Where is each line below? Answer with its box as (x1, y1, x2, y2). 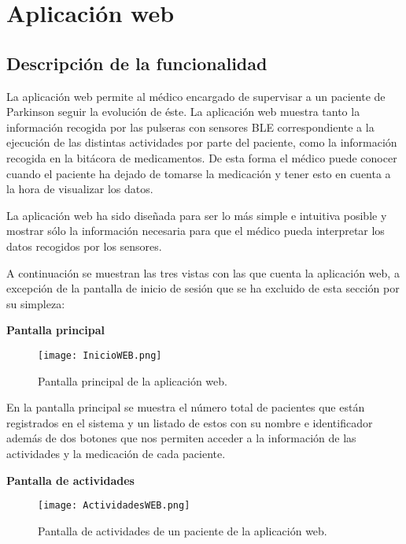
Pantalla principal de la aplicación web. (38, 372, 227, 389)
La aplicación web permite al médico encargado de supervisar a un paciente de (6, 88, 386, 104)
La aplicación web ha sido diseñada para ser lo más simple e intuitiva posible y (6, 207, 387, 223)
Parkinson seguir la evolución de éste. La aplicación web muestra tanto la (6, 103, 360, 120)
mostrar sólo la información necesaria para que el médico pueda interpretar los (6, 222, 385, 239)
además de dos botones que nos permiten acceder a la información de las (6, 430, 356, 446)
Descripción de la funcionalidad (6, 50, 268, 75)
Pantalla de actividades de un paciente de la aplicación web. (38, 522, 327, 538)
